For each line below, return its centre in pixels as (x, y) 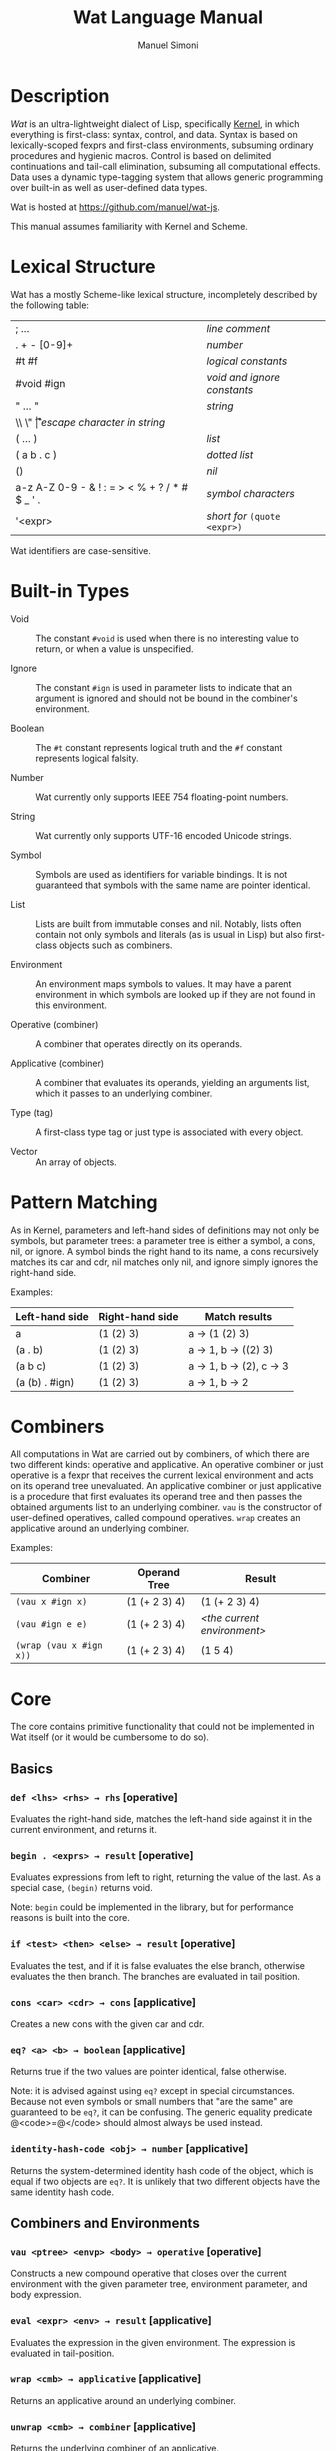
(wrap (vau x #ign (59, 1645)
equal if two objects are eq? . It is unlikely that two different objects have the (165, 2181)
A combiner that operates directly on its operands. (139, 1043)
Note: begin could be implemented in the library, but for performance (152, 1907)
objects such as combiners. (115, 945)
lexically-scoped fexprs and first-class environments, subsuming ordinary (162, 145)
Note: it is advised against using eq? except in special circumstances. (152, 2091)
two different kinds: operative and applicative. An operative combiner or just (167, 1465)
